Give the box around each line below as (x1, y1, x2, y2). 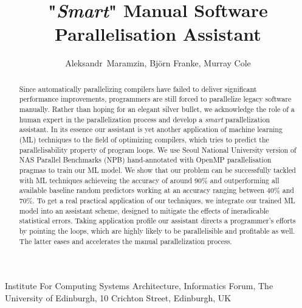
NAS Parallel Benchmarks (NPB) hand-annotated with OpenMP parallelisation (19, 155, 272, 165)
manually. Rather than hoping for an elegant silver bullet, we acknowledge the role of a (19, 104, 295, 114)
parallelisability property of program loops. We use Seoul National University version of (19, 144, 297, 155)
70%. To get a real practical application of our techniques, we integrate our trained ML (19, 195, 295, 205)
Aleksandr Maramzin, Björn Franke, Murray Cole (65, 57, 251, 69)
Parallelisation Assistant (55, 21, 261, 46)
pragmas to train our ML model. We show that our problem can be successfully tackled (19, 164, 296, 175)
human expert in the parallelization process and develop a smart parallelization (19, 114, 270, 124)
